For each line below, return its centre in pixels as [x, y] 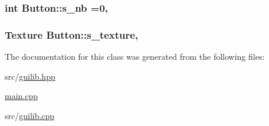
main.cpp [22, 96]
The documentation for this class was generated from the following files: [135, 57]
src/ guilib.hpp [30, 76]
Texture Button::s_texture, [72, 34]
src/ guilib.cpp [30, 115]
